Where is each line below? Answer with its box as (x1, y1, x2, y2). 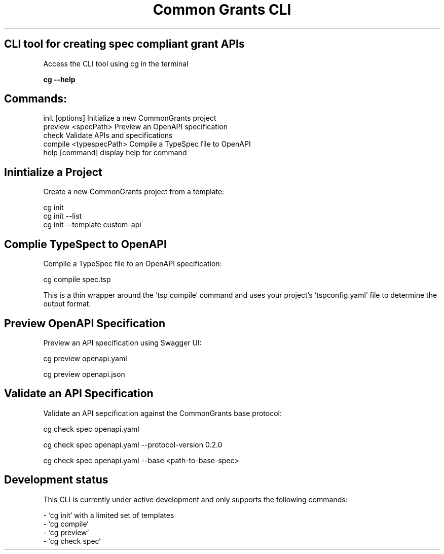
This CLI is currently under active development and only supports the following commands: (43, 495, 348, 504)
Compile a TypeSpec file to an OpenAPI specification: (43, 259, 222, 268)
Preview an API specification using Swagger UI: (43, 338, 202, 347)
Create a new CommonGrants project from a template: (43, 187, 225, 196)
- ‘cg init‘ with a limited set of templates (43, 510, 174, 520)
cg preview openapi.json (43, 369, 125, 378)
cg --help (43, 75, 76, 84)
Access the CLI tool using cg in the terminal (43, 59, 189, 68)
